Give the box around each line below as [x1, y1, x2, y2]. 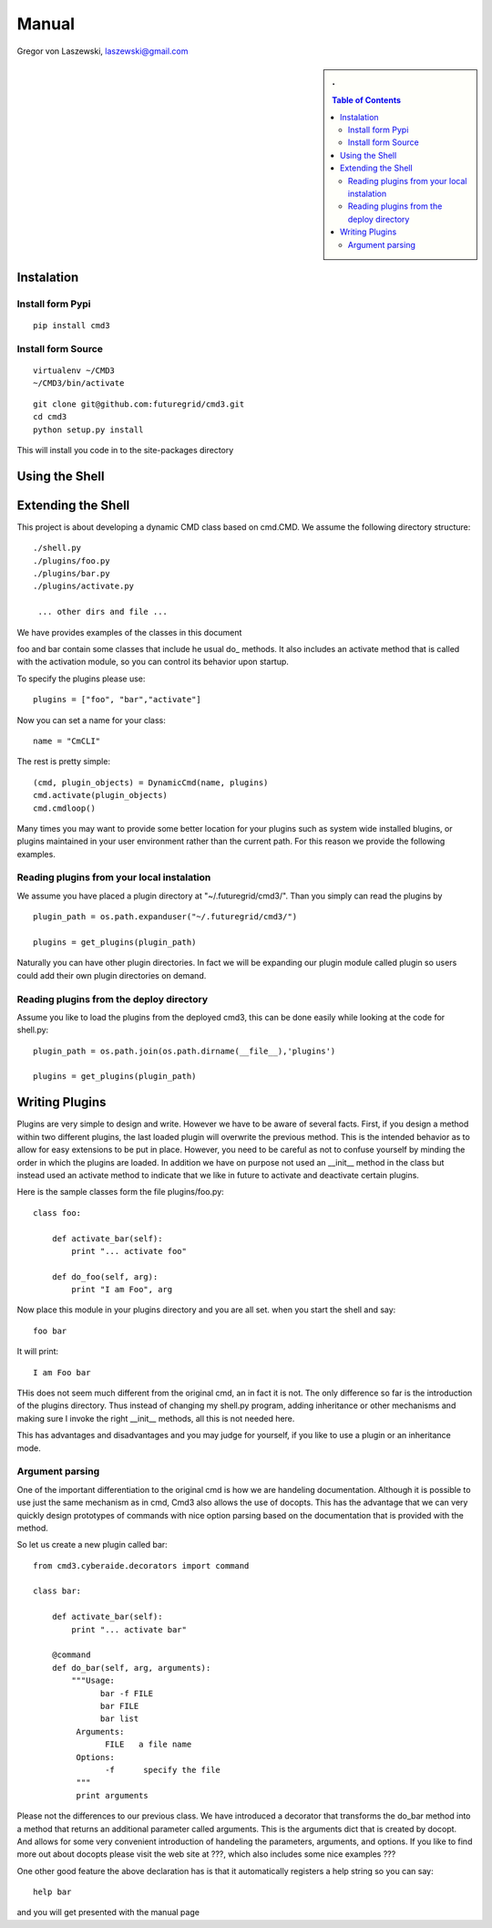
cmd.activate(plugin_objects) [33, 790, 169, 801]
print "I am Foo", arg [71, 1284, 173, 1295]
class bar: [33, 1586, 82, 1596]
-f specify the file [105, 1765, 220, 1775]
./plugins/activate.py [33, 581, 135, 592]
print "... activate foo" [71, 1246, 187, 1256]
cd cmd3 [33, 411, 67, 422]
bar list [100, 1714, 139, 1724]
